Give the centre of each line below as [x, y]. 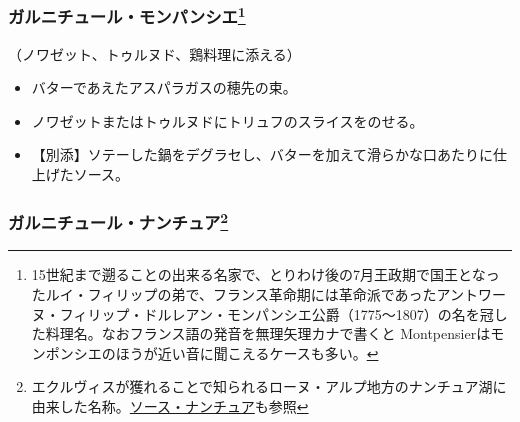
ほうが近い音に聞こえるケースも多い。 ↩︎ [247, 352]
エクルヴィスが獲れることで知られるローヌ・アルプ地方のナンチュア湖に [269, 386]
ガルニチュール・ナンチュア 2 [118, 221]
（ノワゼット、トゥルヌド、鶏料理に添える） [154, 53]
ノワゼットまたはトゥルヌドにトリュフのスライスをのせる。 [227, 120]
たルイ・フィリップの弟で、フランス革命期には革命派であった [234, 293]
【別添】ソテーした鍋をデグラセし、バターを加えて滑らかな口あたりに [262, 154]
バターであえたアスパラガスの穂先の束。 [164, 87]
